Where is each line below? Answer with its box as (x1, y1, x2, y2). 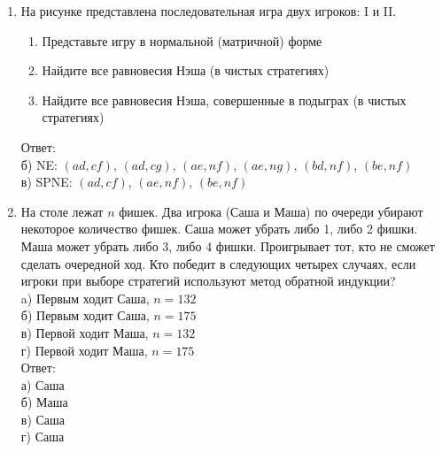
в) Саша (20, 410, 66, 428)
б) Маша (20, 393, 68, 411)
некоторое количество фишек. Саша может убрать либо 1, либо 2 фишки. (20, 219, 418, 238)
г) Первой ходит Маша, (20, 341, 148, 359)
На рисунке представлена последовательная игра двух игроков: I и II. (20, 2, 397, 19)
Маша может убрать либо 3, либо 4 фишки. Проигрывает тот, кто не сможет (20, 236, 435, 255)
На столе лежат (20, 202, 104, 220)
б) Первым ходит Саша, (20, 306, 150, 325)
